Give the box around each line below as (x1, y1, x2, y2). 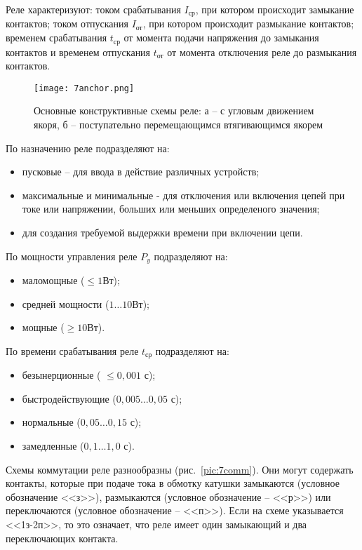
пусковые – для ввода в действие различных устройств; (22, 164, 260, 179)
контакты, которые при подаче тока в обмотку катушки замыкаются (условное (6, 476, 340, 490)
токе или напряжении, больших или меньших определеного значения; (22, 201, 320, 216)
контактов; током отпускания (6, 16, 128, 31)
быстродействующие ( (22, 391, 116, 405)
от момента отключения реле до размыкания (167, 44, 357, 59)
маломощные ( (22, 272, 85, 287)
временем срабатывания (6, 30, 107, 45)
